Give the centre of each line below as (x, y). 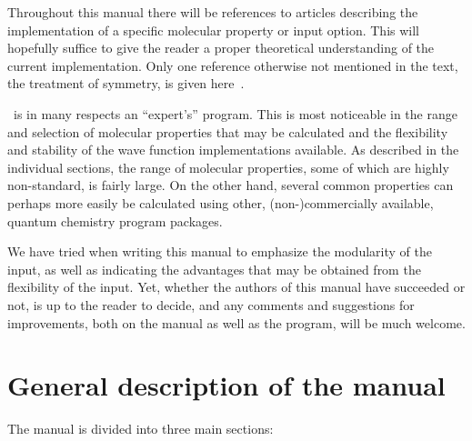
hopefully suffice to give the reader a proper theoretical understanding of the (221, 48)
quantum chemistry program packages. (115, 220)
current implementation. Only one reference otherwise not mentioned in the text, (233, 65)
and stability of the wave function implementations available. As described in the (233, 150)
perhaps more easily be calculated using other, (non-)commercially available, (221, 202)
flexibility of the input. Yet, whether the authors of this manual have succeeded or (236, 287)
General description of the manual (226, 385)
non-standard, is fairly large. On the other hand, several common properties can (231, 185)
